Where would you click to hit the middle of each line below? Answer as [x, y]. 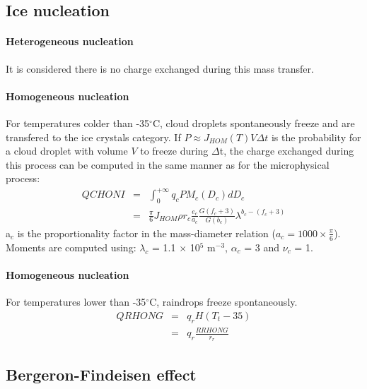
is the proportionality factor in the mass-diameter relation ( [146, 233]
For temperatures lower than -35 [76, 302]
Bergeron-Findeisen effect [101, 374]
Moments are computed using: [71, 247]
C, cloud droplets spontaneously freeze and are [254, 122]
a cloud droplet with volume [67, 151]
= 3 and [262, 247]
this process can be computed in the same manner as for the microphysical [168, 164]
